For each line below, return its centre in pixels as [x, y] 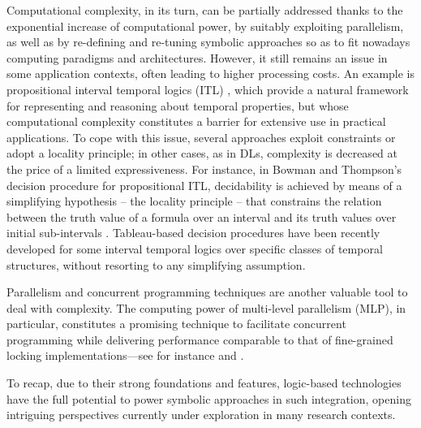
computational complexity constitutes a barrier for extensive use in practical [196, 121]
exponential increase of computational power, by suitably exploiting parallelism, [205, 26]
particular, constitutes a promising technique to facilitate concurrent [176, 324]
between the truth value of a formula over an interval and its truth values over [202, 216]
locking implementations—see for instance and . [125, 355]
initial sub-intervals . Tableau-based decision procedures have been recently [193, 233]
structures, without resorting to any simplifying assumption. [156, 264]
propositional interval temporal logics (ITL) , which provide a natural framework [208, 89]
